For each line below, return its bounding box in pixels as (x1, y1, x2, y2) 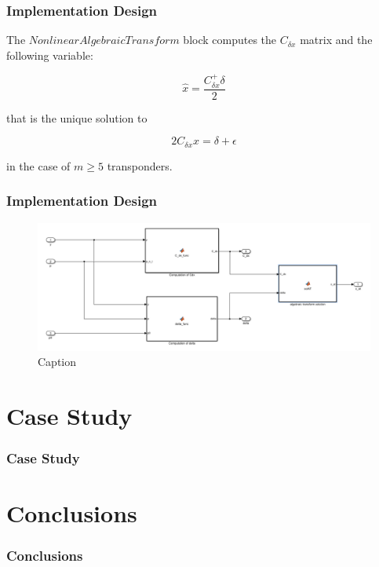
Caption (38, 353, 77, 370)
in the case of (6, 157, 71, 174)
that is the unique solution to (6, 109, 148, 126)
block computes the (183, 31, 277, 48)
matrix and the (300, 31, 373, 48)
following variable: (6, 46, 93, 63)
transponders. (107, 157, 173, 174)
